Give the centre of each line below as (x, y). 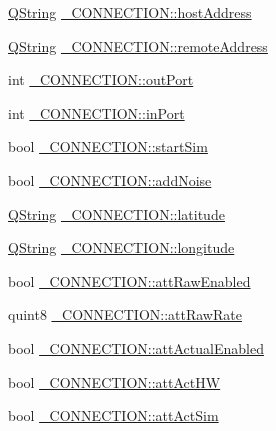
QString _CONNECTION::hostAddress (130, 12)
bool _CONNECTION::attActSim (113, 415)
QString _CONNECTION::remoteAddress (138, 45)
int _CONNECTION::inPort (96, 112)
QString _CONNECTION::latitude (116, 213)
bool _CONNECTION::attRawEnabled (129, 280)
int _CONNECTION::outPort (101, 79)
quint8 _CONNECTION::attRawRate (125, 314)
